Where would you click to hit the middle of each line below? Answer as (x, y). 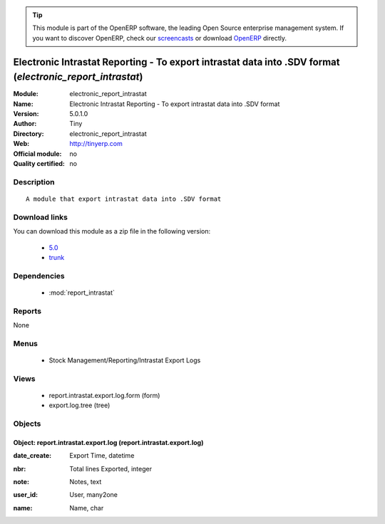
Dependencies (39, 276)
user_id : (26, 495)
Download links (40, 217)
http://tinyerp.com (96, 144)
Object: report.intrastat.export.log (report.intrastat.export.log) (108, 442)
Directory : (29, 133)
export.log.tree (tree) (79, 405)
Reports (27, 311)
